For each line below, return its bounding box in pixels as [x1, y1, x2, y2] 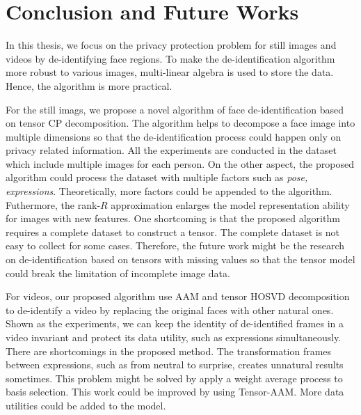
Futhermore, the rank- [6, 197, 101, 212]
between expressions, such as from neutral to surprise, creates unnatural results [6, 357, 344, 372]
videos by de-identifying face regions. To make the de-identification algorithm [6, 51, 335, 65]
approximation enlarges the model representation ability [111, 197, 350, 212]
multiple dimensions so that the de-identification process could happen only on [6, 129, 342, 143]
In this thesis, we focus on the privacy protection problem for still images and [6, 38, 337, 52]
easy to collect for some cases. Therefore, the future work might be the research [6, 238, 345, 253]
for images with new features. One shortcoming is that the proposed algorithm [6, 211, 340, 226]
